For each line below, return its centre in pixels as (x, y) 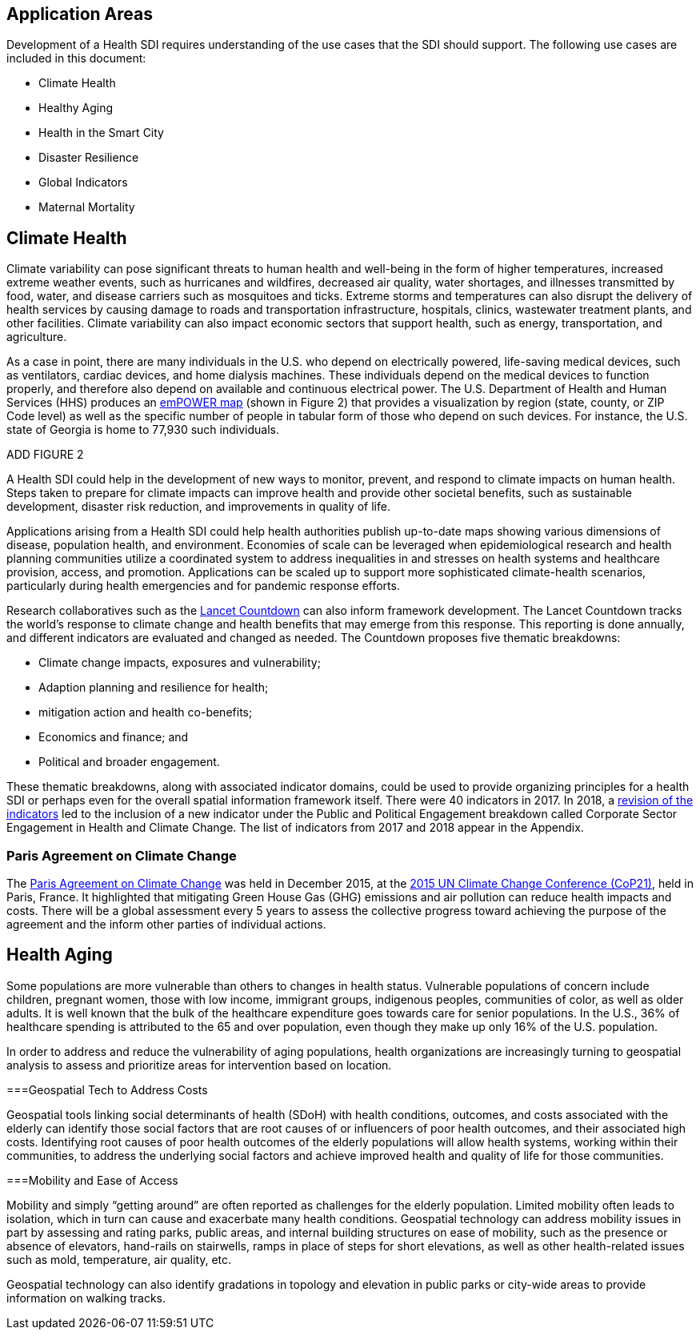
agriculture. (37, 337)
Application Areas (80, 14)
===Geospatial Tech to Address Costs (107, 1089)
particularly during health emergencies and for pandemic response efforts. (203, 586)
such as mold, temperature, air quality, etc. (119, 1259)
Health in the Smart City (101, 133)
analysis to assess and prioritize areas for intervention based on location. (199, 1065)
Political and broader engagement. (129, 762)
